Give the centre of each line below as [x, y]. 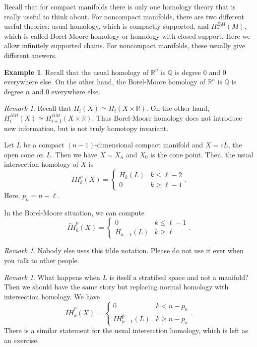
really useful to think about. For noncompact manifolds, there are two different [124, 16]
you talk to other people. [42, 260]
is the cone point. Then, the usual [202, 154]
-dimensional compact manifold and [149, 145]
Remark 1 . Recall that [38, 108]
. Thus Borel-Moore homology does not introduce [167, 117]
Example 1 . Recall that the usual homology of [76, 72]
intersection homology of [41, 164]
